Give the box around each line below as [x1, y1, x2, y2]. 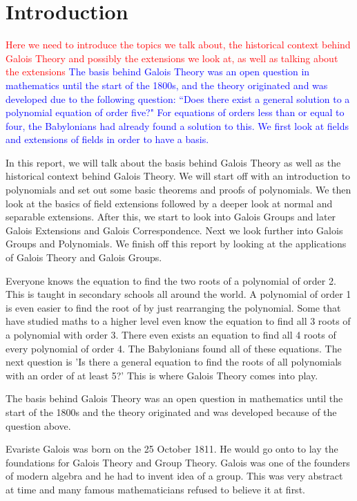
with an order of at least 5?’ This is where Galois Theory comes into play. [6, 368, 318, 382]
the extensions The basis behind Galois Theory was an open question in [6, 64, 310, 79]
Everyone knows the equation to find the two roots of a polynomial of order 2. [6, 273, 336, 287]
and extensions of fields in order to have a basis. [6, 132, 209, 146]
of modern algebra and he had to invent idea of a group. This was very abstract [6, 469, 343, 483]
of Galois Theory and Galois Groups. [6, 250, 162, 265]
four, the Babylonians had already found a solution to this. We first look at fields [6, 118, 349, 133]
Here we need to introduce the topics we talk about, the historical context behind [6, 37, 351, 52]
